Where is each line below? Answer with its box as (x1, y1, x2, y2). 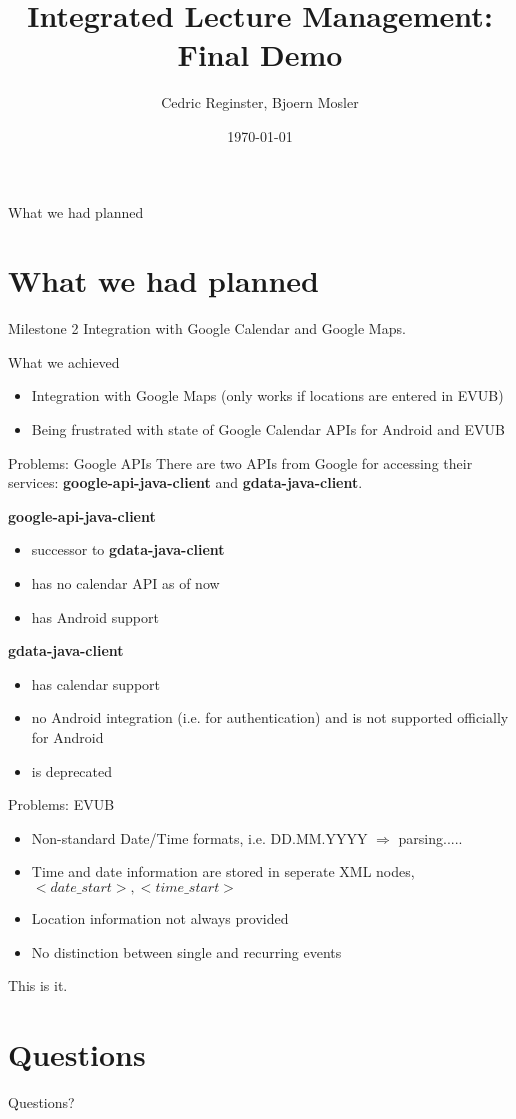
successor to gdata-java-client (31, 539, 225, 560)
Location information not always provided (31, 907, 289, 928)
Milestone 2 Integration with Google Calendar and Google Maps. (8, 318, 406, 339)
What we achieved (8, 351, 120, 372)
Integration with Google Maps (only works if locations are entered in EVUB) (31, 385, 504, 406)
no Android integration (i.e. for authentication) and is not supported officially (31, 707, 509, 728)
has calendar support (31, 673, 160, 694)
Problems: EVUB (8, 794, 115, 815)
